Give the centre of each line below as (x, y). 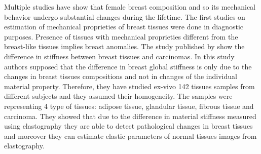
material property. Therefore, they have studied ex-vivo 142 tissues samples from (129, 86)
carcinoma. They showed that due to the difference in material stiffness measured (130, 116)
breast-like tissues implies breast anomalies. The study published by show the (124, 46)
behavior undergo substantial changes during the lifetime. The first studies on (125, 16)
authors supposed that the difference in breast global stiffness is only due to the (128, 66)
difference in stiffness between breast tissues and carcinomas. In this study (119, 56)
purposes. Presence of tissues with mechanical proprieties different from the (121, 36)
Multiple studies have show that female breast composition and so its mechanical (130, 7)
